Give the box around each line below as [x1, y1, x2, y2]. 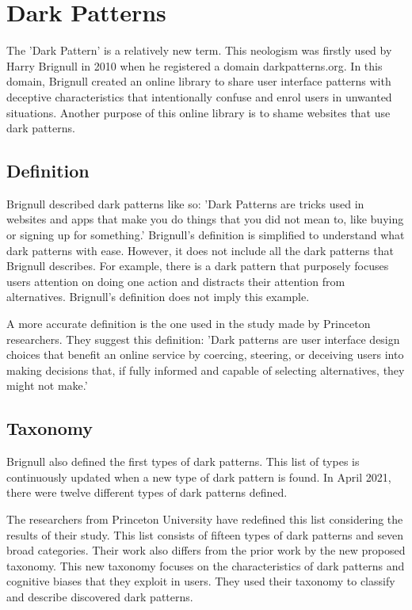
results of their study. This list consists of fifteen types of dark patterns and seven [6, 526, 404, 543]
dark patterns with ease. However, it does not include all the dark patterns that [6, 242, 394, 258]
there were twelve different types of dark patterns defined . [6, 484, 288, 501]
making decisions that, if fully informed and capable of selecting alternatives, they [6, 361, 405, 378]
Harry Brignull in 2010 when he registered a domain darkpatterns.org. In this [6, 57, 383, 74]
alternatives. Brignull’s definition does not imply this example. [6, 288, 310, 305]
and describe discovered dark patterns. [6, 588, 193, 604]
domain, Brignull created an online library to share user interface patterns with [6, 73, 391, 90]
